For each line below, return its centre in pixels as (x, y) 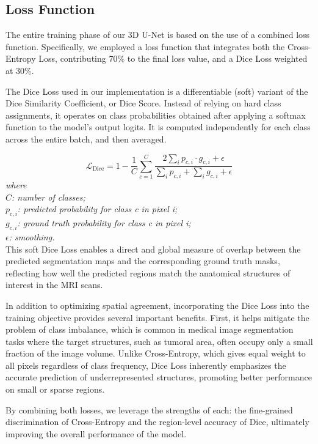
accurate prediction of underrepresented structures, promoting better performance (159, 377)
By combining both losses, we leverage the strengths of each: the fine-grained (149, 409)
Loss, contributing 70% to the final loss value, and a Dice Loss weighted (173, 58)
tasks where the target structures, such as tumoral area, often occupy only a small (159, 341)
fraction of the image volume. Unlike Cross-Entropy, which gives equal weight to (156, 353)
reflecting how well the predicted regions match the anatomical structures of (148, 272)
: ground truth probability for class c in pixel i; (104, 223)
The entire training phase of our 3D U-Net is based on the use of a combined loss (158, 35)
